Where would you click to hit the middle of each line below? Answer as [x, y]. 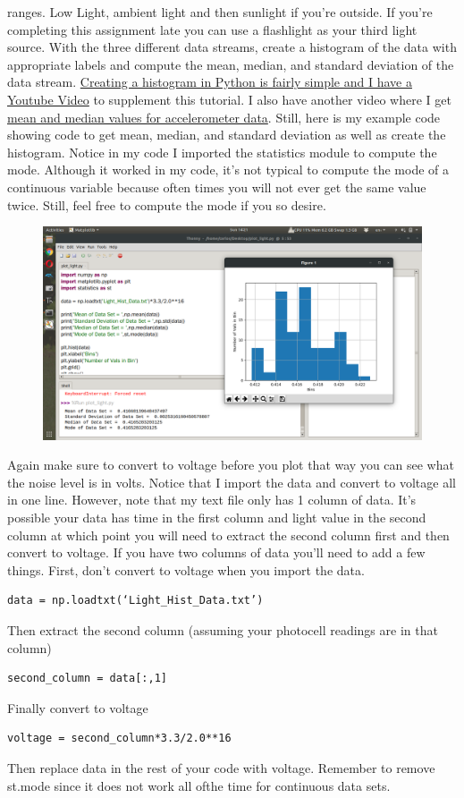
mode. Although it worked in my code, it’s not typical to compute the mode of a [228, 170]
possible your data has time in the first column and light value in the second [217, 517]
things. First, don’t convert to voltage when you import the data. [186, 569]
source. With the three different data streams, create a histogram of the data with [232, 47]
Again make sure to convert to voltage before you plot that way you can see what [231, 465]
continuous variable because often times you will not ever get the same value [217, 187]
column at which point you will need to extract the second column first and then [228, 535]
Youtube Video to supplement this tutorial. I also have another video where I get [229, 99]
